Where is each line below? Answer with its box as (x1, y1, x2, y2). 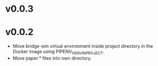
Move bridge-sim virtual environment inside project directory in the (12, 43, 153, 49)
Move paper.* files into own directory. (12, 55, 92, 61)
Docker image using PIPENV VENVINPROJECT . (12, 49, 104, 56)
